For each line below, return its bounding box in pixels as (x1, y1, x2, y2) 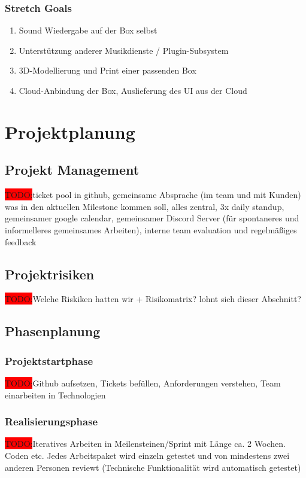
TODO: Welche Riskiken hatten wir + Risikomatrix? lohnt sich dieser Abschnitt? (5, 293, 301, 305)
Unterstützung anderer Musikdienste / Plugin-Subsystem (19, 44, 229, 56)
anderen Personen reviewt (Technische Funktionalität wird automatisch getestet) (5, 461, 301, 473)
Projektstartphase (5, 353, 93, 368)
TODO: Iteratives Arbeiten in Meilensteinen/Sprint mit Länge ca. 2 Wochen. (5, 437, 286, 450)
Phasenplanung (5, 322, 101, 340)
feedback (5, 235, 37, 248)
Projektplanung (5, 119, 135, 144)
